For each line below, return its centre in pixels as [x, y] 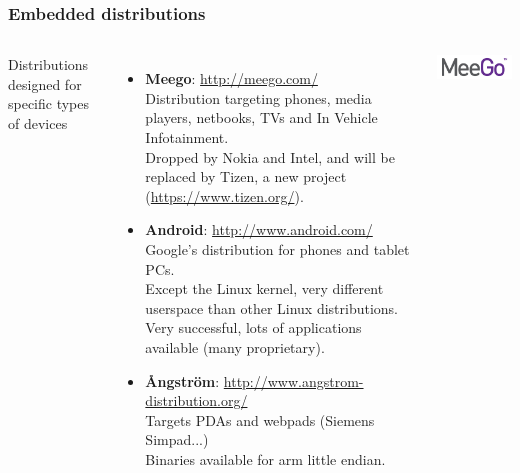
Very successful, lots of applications [253, 327]
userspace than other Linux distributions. [272, 307]
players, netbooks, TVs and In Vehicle [261, 117]
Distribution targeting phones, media [258, 97]
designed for [45, 83]
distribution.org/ [196, 400]
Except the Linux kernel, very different [264, 288]
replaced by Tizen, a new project [246, 176]
